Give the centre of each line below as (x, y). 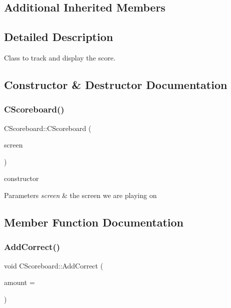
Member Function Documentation (94, 222)
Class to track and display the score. (60, 57)
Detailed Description (59, 37)
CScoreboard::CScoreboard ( (48, 128)
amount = (19, 282)
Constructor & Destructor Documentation (116, 84)
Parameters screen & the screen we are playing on (80, 195)
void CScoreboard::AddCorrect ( (54, 265)
